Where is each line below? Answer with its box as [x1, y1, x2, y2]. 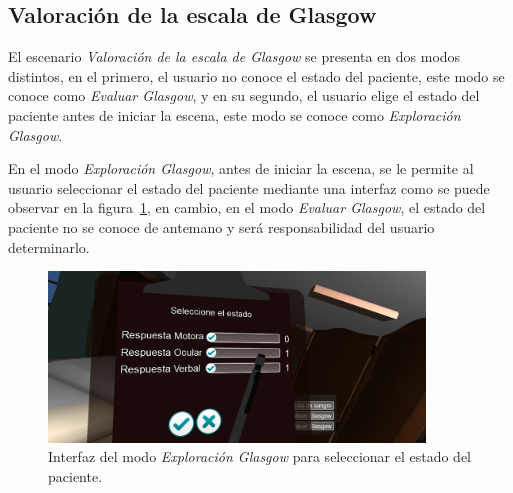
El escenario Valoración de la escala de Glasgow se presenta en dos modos [8, 46, 461, 67]
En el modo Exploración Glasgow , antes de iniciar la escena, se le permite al [8, 158, 474, 179]
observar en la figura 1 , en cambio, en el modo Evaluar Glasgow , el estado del [8, 197, 486, 218]
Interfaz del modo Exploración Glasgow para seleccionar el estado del [48, 446, 471, 467]
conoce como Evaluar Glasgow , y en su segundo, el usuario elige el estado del [8, 85, 480, 106]
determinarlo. [8, 236, 90, 257]
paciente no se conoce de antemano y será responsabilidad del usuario [8, 216, 435, 237]
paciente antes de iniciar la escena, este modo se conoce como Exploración [8, 104, 461, 125]
